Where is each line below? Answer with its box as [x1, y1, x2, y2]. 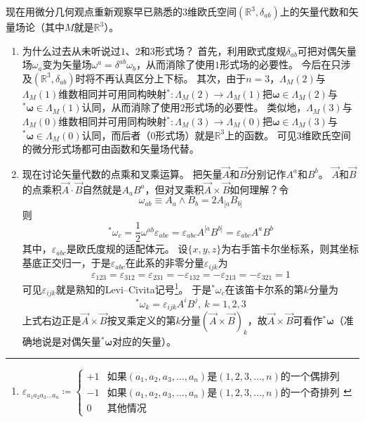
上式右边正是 [22, 313, 81, 328]
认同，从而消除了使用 [81, 100, 180, 115]
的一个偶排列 [280, 371, 340, 382]
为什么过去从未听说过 [22, 43, 121, 58]
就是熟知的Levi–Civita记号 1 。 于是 [55, 279, 212, 296]
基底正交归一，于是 [22, 255, 111, 270]
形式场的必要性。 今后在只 [219, 57, 341, 72]
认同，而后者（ [81, 127, 151, 142]
